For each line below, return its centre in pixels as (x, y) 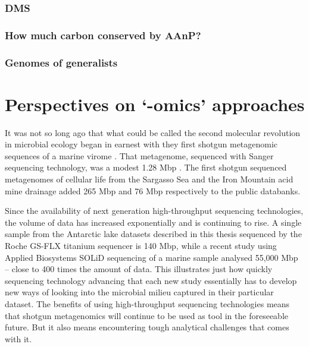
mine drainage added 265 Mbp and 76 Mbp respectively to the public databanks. (153, 190)
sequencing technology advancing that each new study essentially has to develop (151, 280)
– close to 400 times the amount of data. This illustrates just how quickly (139, 269)
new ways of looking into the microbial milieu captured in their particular (139, 292)
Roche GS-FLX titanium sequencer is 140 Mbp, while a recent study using (141, 245)
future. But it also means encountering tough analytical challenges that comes (147, 327)
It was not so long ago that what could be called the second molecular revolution (153, 132)
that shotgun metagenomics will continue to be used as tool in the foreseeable (146, 315)
